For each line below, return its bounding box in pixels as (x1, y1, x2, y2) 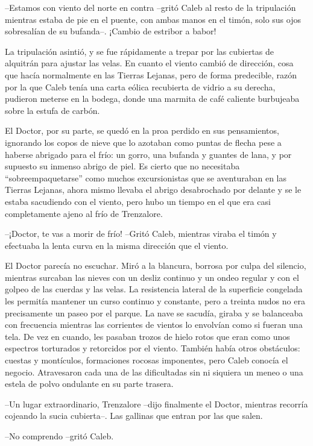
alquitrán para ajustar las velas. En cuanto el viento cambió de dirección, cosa (5, 57, 294, 69)
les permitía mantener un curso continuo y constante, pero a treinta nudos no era (5, 295, 305, 307)
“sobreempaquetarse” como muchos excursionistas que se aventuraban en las (5, 171, 286, 184)
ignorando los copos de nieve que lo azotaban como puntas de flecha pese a (5, 136, 282, 148)
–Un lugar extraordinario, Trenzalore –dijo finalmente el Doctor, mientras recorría (5, 397, 308, 410)
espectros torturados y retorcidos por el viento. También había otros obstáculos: (5, 342, 300, 354)
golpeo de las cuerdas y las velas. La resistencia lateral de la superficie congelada (5, 283, 303, 295)
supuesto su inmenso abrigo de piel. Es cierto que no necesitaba (5, 160, 240, 172)
